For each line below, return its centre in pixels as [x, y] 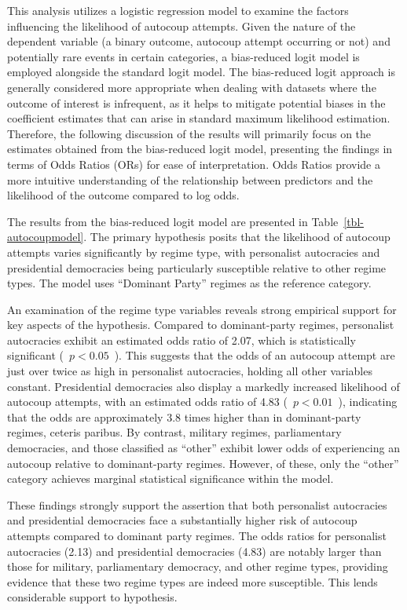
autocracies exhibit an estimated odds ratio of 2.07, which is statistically [181, 340]
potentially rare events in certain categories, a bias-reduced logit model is [183, 56]
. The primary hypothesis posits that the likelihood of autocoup [237, 237]
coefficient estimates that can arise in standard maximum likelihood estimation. [199, 118]
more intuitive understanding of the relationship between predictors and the [190, 179]
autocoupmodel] [46, 237]
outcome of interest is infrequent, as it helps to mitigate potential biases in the [196, 102]
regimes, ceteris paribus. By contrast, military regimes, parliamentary [174, 432]
